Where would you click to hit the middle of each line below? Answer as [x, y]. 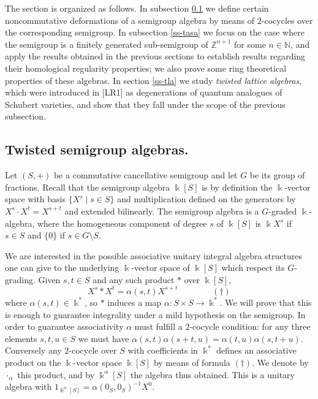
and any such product [134, 279]
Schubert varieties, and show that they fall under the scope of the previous [145, 104]
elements [21, 338]
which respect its [253, 268]
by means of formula [192, 362]
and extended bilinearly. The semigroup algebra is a [162, 211]
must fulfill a [158, 326]
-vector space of [161, 268]
